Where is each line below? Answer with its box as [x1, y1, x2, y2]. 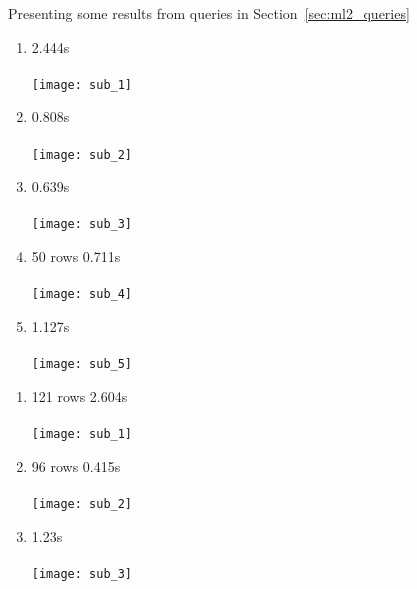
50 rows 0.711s [31, 246, 121, 267]
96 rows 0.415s [31, 455, 121, 476]
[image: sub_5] [31, 357, 133, 372]
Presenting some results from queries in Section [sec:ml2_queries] [8, 3, 410, 23]
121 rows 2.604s [31, 385, 128, 406]
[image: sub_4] [31, 287, 133, 302]
